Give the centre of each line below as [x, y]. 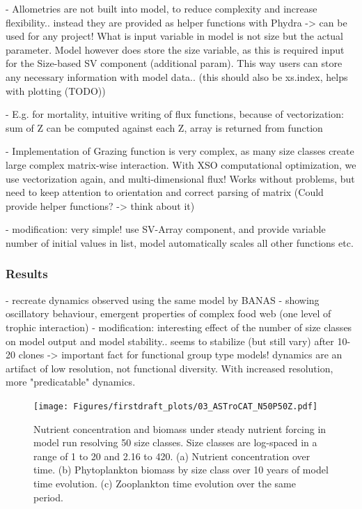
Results [27, 274]
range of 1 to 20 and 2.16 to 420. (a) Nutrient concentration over [172, 456]
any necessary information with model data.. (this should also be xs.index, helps [177, 76]
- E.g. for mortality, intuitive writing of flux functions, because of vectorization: [175, 114]
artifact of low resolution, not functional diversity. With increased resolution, [170, 368]
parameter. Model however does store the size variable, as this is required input [175, 49]
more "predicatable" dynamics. [71, 382]
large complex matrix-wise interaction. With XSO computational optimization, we [181, 164]
